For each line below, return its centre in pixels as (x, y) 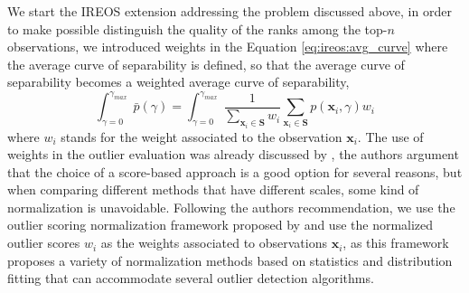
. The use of (390, 136)
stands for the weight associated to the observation (202, 136)
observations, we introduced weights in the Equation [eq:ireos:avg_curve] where (228, 47)
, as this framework (396, 243)
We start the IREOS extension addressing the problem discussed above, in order (230, 11)
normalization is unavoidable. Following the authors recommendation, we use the (231, 207)
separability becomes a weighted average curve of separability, (178, 82)
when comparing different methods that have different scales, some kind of (213, 189)
